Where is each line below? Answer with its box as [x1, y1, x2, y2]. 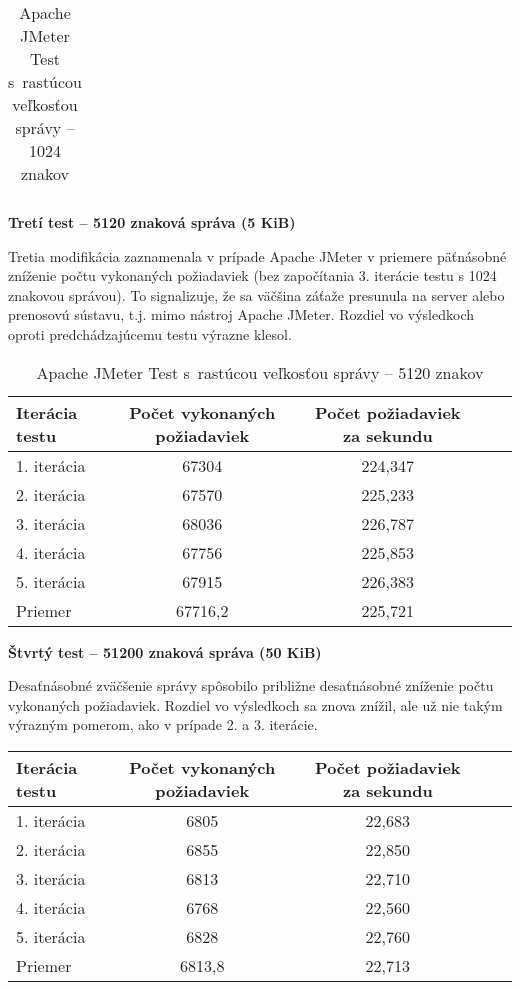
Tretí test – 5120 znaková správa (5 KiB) [8, 212, 296, 232]
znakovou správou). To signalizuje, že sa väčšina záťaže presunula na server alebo [8, 284, 505, 305]
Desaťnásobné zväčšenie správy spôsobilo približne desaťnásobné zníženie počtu [8, 675, 494, 696]
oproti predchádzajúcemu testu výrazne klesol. [8, 323, 292, 344]
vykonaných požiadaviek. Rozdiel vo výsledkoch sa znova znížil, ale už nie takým [8, 694, 503, 715]
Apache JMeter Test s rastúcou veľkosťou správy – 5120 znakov [36, 360, 484, 384]
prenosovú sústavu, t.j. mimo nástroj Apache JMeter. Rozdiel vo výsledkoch [8, 304, 475, 325]
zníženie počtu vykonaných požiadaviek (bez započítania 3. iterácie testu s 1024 [8, 265, 497, 286]
